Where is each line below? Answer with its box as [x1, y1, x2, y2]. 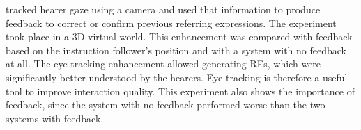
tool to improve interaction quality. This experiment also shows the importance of [6, 83, 355, 98]
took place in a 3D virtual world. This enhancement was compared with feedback [6, 29, 353, 44]
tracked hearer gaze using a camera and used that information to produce [6, 2, 321, 16]
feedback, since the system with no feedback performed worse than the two [6, 97, 325, 112]
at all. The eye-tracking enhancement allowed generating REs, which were [6, 56, 321, 71]
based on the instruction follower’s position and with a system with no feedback [6, 42, 346, 57]
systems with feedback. [6, 111, 104, 125]
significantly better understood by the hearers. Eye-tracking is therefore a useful [6, 70, 348, 84]
